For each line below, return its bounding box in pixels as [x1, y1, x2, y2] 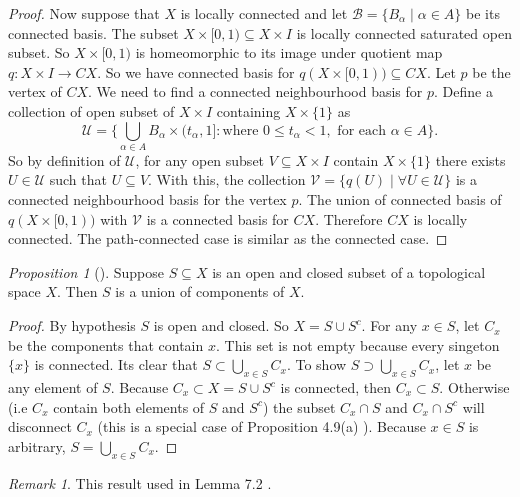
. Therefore [315, 208, 383, 229]
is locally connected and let [180, 3, 348, 23]
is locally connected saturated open [296, 22, 512, 43]
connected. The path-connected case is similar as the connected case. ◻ [8, 228, 448, 249]
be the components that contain [8, 334, 204, 355]
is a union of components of [115, 281, 285, 302]
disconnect [8, 416, 72, 437]
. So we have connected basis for [97, 61, 295, 82]
